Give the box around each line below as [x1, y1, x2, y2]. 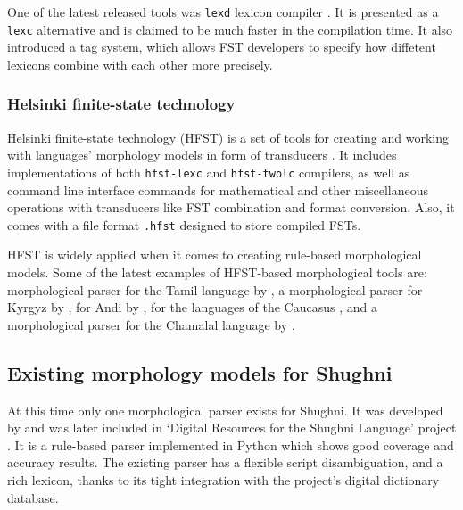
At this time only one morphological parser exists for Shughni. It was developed [7, 400, 443, 419]
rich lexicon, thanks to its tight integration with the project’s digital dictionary [7, 470, 440, 489]
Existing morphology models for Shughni [7, 358, 393, 386]
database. [7, 488, 59, 506]
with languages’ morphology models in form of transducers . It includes [7, 145, 397, 164]
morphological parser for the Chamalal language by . [7, 315, 295, 333]
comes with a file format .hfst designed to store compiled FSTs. [7, 215, 361, 234]
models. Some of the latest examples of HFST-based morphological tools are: [7, 263, 427, 281]
